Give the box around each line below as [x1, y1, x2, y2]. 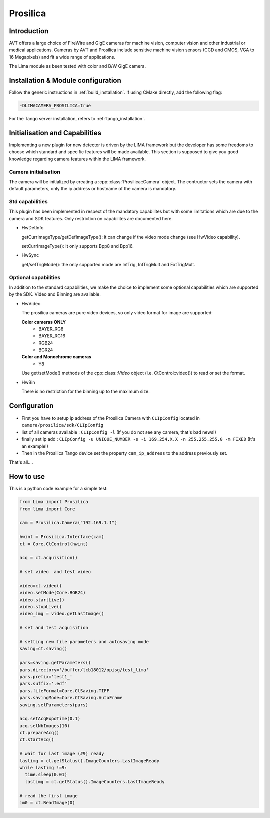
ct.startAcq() [19, 737, 54, 743]
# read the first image [19, 793, 78, 798]
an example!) [21, 443, 48, 449]
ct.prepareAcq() [19, 730, 60, 736]
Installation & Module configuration [9, 76, 122, 85]
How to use [9, 472, 45, 481]
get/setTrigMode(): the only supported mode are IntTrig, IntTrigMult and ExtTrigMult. [21, 261, 196, 267]
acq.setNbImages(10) [19, 723, 70, 728]
